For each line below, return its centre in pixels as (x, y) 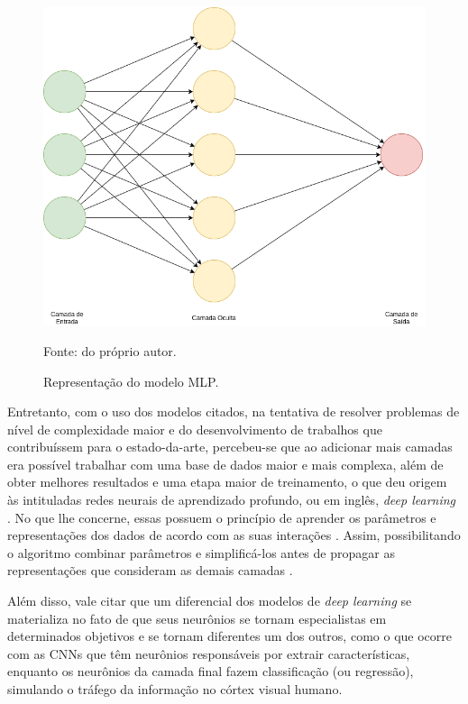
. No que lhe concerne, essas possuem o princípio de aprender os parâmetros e (222, 517)
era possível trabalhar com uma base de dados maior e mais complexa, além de (225, 464)
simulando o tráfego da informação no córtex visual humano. (175, 689)
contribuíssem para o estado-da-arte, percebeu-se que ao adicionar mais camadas (230, 447)
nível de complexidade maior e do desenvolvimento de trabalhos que (195, 429)
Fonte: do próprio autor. (110, 350)
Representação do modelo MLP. (131, 381)
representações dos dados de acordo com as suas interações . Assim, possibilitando (234, 535)
